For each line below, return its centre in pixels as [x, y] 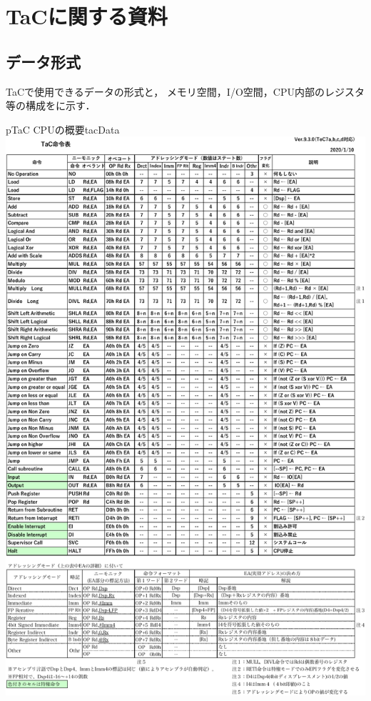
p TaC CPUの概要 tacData [63, 129]
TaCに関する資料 [87, 16]
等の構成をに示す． [51, 105]
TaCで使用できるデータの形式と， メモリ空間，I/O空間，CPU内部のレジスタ [185, 91]
